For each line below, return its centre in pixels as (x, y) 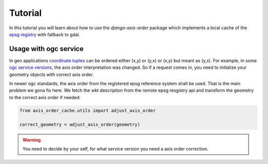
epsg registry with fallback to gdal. (45, 34)
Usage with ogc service (46, 49)
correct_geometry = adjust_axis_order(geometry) (80, 124)
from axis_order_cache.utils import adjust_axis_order (88, 110)
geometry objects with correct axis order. (51, 74)
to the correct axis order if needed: (45, 97)
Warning (32, 140)
